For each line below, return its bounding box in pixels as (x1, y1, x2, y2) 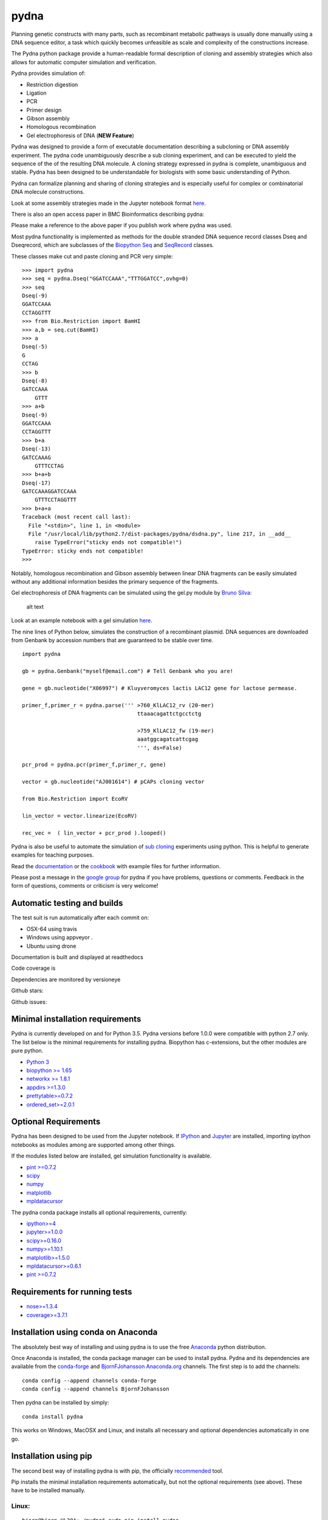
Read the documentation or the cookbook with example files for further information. (11, 862, 221, 869)
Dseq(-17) (22, 479, 51, 486)
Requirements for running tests (11, 1287, 132, 1297)
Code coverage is (11, 964, 56, 972)
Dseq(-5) (22, 344, 48, 350)
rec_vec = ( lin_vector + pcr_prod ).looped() (22, 829, 166, 836)
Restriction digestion (26, 81, 78, 88)
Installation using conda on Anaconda (11, 1327, 158, 1338)
